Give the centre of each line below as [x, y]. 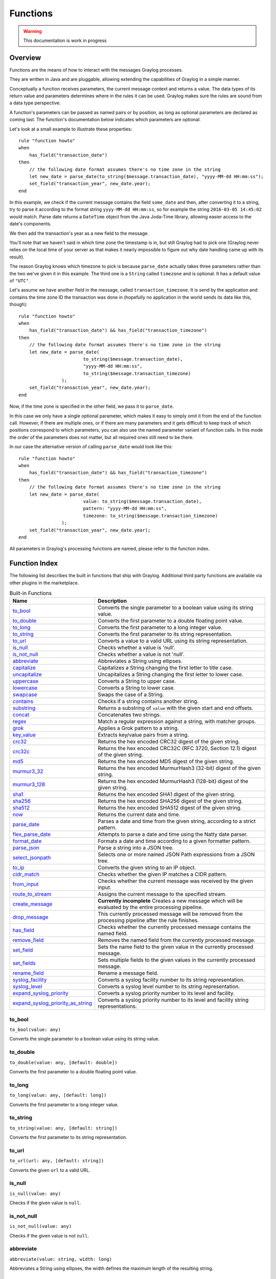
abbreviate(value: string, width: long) [61, 1259]
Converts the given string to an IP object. [147, 868]
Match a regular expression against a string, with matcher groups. [177, 721]
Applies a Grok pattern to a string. [138, 728]
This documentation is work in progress [65, 40]
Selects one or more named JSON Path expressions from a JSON [176, 854]
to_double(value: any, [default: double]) [63, 1062]
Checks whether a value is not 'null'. [141, 654]
